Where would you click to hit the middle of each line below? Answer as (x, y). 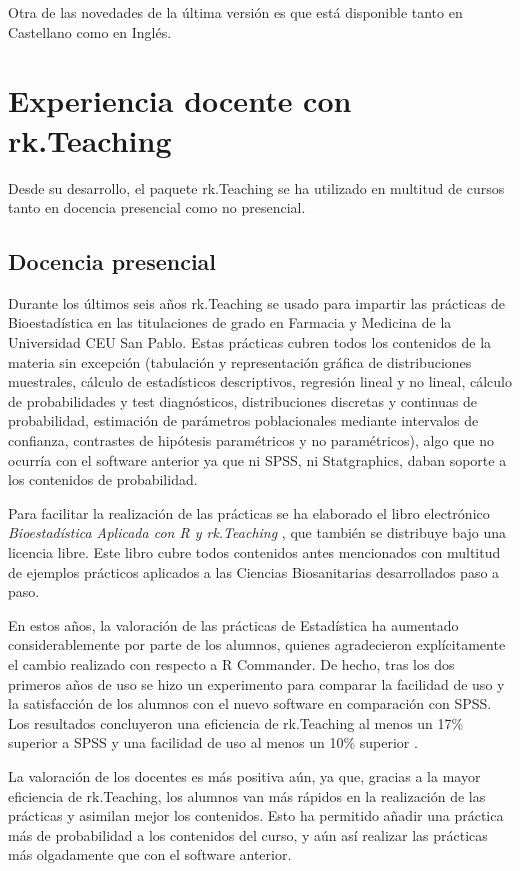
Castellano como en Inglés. (90, 31)
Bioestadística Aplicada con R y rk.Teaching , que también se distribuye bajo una (257, 532)
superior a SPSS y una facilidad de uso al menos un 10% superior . (213, 742)
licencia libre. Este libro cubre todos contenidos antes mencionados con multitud (254, 552)
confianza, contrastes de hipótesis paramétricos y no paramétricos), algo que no (251, 440)
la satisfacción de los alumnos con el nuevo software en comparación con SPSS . (250, 703)
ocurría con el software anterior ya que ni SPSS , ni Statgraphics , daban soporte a (257, 459)
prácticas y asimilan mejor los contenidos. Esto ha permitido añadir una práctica (256, 815)
